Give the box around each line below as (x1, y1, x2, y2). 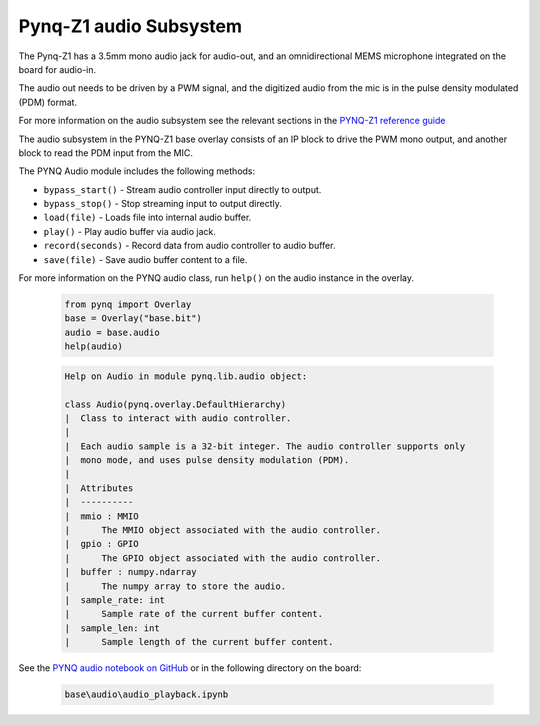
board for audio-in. (18, 63, 97, 75)
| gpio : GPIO (64, 538, 139, 550)
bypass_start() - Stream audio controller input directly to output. (43, 183, 322, 195)
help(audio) (64, 341, 124, 352)
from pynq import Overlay (64, 299, 192, 310)
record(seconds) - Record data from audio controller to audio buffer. (43, 240, 336, 252)
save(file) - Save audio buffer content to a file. (43, 253, 248, 265)
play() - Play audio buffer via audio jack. (43, 225, 217, 237)
